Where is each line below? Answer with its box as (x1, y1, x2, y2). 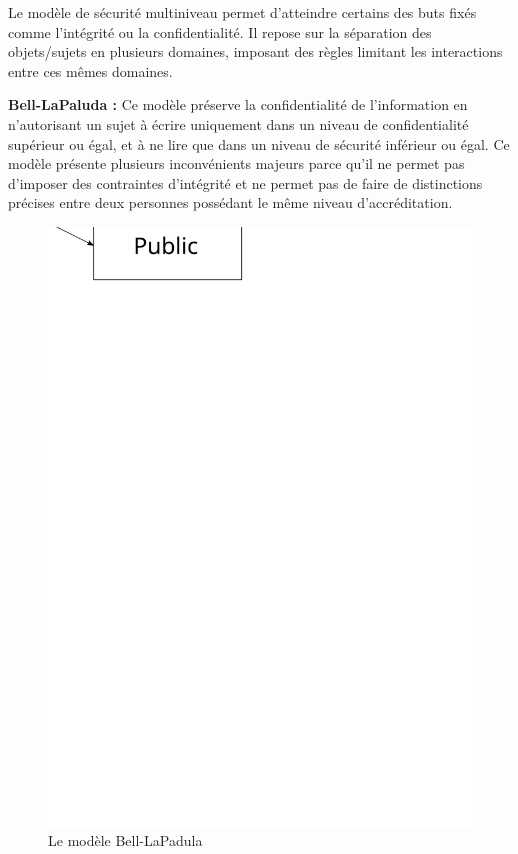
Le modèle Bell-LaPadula (48, 830, 203, 851)
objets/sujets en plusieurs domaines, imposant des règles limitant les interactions (8, 41, 503, 62)
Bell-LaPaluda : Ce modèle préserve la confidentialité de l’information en (8, 94, 468, 115)
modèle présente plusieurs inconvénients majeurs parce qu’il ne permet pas (8, 153, 465, 174)
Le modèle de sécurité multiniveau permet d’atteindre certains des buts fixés (8, 2, 477, 22)
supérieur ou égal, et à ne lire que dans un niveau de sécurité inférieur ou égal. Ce (8, 133, 510, 154)
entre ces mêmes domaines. (8, 60, 173, 81)
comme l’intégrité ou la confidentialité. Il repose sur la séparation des (8, 21, 432, 42)
